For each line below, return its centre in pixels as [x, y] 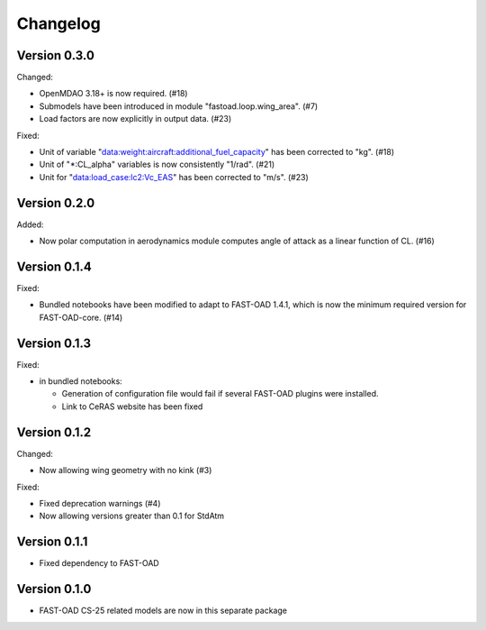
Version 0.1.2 [54, 432]
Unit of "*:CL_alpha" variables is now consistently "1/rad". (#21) [157, 164]
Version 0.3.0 [55, 55]
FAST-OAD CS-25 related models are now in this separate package [163, 611]
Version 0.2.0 [56, 203]
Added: [30, 224]
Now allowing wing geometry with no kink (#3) [126, 470]
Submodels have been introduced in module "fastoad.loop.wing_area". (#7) [179, 106]
